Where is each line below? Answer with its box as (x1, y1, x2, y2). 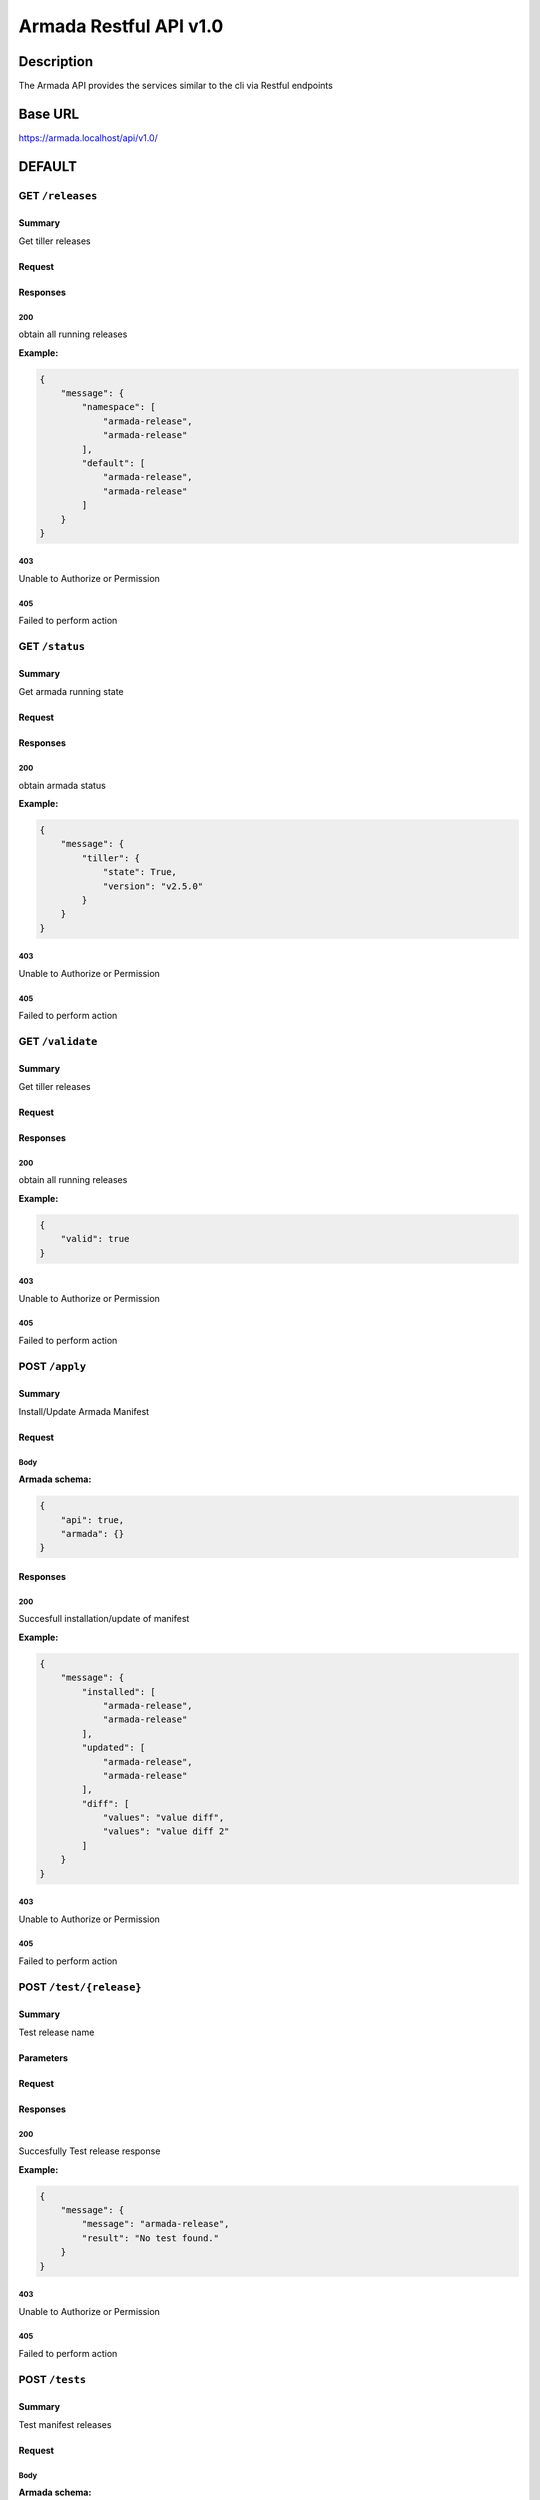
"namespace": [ (81, 401, 157, 413)
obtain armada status (18, 779, 107, 791)
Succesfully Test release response (18, 2145, 161, 2157)
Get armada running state (18, 686, 124, 698)
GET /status (18, 640, 85, 654)
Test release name (18, 2026, 95, 2038)
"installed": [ (81, 1686, 157, 1697)
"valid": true (60, 1233, 130, 1245)
